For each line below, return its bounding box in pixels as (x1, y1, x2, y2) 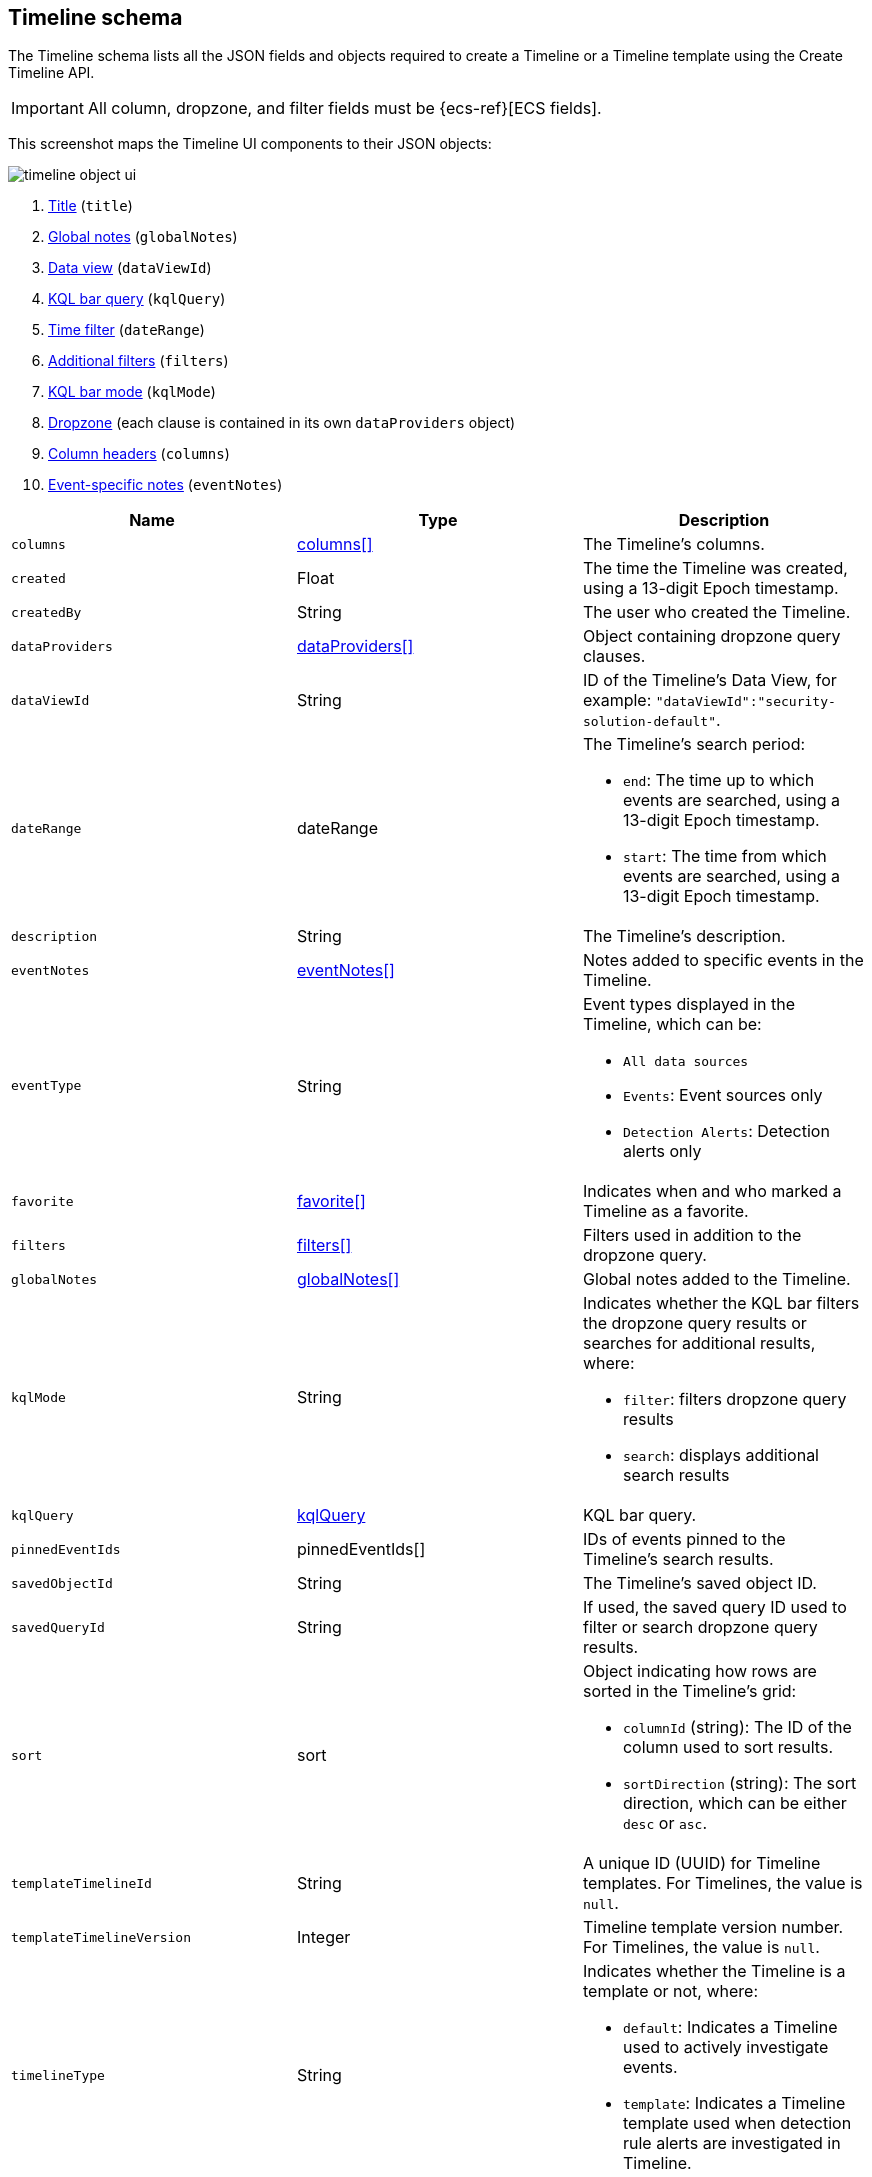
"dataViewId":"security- (655, 694, 836, 710)
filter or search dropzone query (582, 1617, 818, 1638)
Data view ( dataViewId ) (48, 259, 212, 277)
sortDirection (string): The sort (622, 1773, 857, 1794)
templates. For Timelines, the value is (582, 1873, 863, 1894)
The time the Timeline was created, (582, 558, 848, 579)
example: (582, 690, 652, 711)
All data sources (622, 1054, 749, 1070)
